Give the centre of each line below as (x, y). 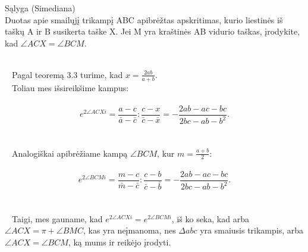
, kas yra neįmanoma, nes (129, 230)
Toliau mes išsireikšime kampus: (70, 87)
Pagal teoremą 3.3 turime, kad (67, 74)
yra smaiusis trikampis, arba (252, 230)
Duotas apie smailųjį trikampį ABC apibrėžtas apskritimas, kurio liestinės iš (144, 19)
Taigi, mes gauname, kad (57, 218)
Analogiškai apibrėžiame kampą (70, 153)
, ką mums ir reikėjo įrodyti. (120, 242)
